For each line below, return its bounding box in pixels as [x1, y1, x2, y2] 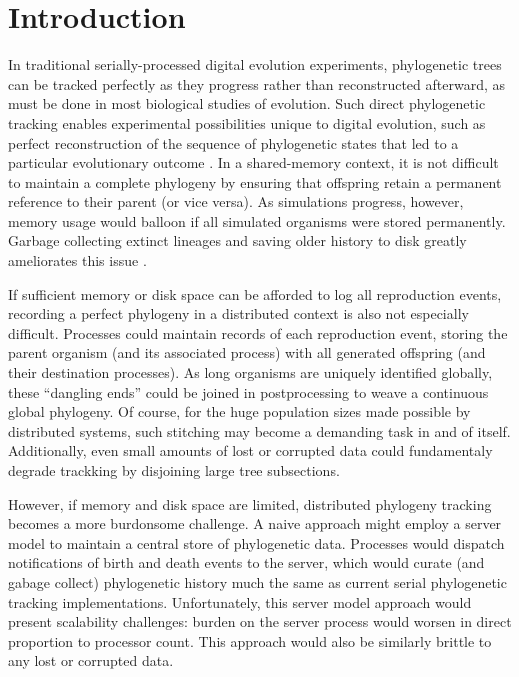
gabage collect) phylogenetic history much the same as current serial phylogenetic [8, 571, 507, 592]
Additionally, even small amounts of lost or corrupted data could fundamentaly [8, 440, 493, 461]
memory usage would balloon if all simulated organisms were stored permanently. [8, 210, 506, 231]
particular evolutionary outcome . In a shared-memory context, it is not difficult [8, 152, 499, 173]
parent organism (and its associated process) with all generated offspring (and [8, 342, 486, 363]
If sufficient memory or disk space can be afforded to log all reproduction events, [8, 283, 502, 304]
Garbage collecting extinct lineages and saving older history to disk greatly [8, 230, 467, 251]
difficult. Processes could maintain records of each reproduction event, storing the [8, 322, 508, 343]
